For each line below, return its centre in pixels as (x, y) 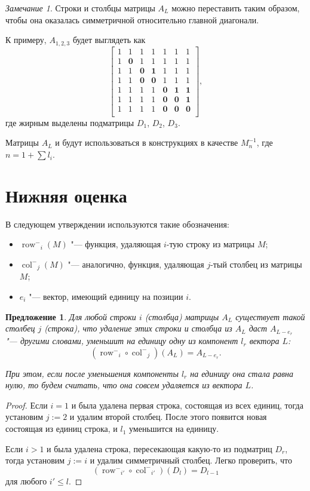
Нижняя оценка (66, 195)
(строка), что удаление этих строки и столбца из (138, 328)
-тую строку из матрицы (211, 244)
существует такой (270, 316)
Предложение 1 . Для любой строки (71, 316)
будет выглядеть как (109, 40)
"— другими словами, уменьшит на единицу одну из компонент (122, 341)
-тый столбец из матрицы (256, 264)
